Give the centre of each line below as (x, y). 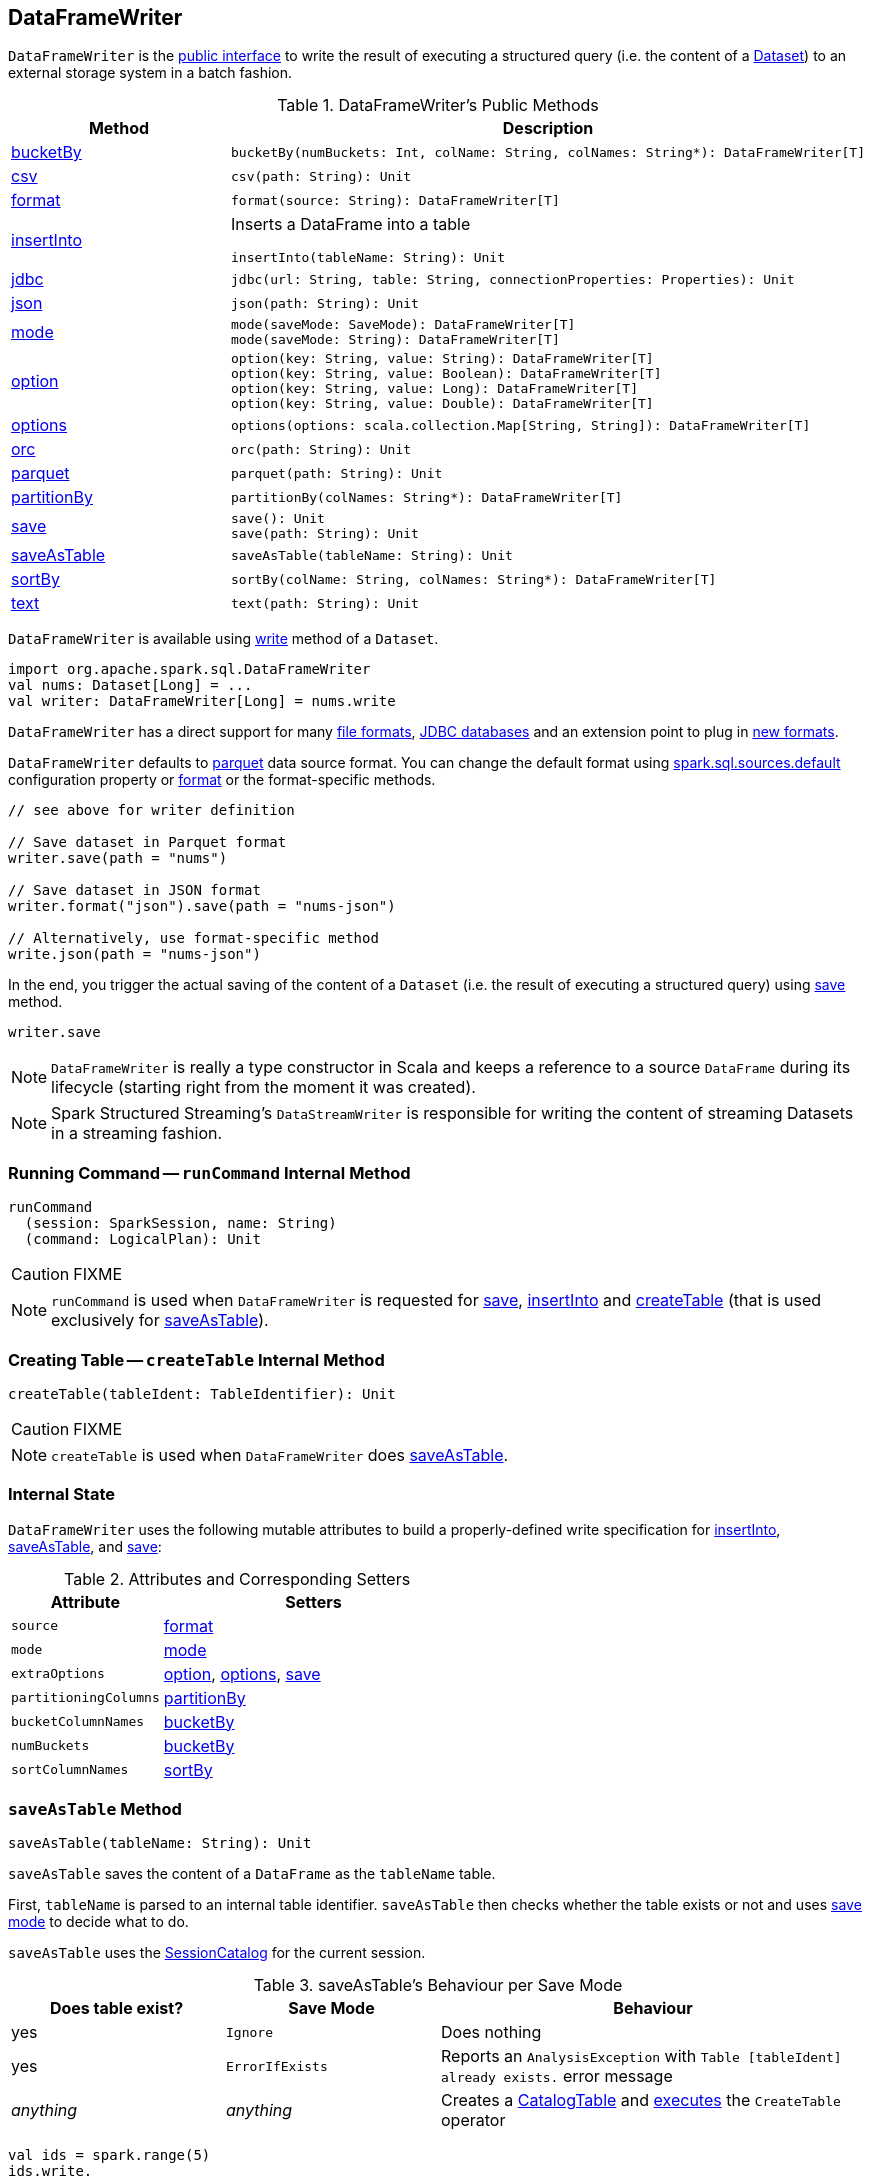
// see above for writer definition (151, 810)
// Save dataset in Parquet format (147, 842)
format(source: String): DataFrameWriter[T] (395, 200)
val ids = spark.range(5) (109, 2155)
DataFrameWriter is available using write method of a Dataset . (223, 639)
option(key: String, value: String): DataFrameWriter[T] (442, 359)
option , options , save (242, 1673)
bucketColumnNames (78, 1722)
